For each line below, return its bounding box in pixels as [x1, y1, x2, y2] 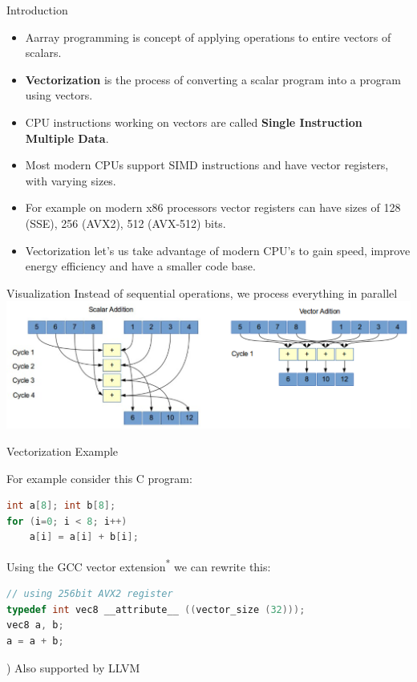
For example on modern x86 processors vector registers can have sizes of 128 [25, 199, 401, 216]
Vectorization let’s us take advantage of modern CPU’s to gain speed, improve [25, 242, 411, 258]
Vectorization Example [6, 443, 119, 460]
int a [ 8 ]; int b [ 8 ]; [6, 500, 116, 512]
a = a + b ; [6, 635, 64, 647]
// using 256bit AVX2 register [6, 588, 173, 600]
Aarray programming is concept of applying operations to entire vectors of [25, 28, 391, 45]
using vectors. [25, 87, 93, 104]
